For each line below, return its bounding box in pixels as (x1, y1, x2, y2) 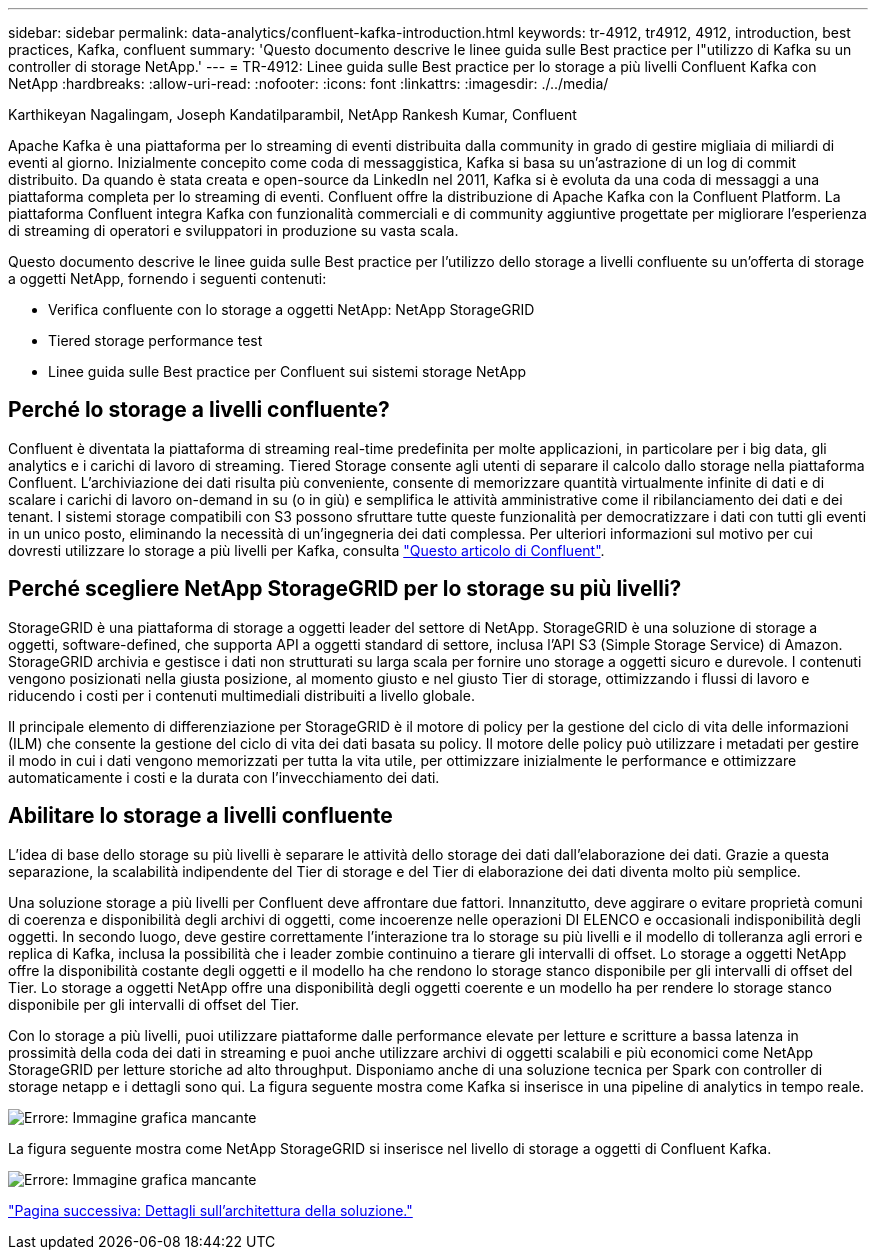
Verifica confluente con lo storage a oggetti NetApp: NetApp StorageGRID (48, 301, 535, 318)
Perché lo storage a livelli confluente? (8, 397, 390, 423)
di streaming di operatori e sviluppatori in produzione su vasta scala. (8, 222, 459, 239)
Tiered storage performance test (48, 332, 263, 349)
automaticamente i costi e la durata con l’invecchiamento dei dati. (8, 768, 440, 786)
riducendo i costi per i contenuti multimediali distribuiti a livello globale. (8, 686, 475, 704)
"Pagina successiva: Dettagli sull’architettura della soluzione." (8, 1201, 413, 1219)
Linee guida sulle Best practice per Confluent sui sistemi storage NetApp (48, 363, 527, 380)
